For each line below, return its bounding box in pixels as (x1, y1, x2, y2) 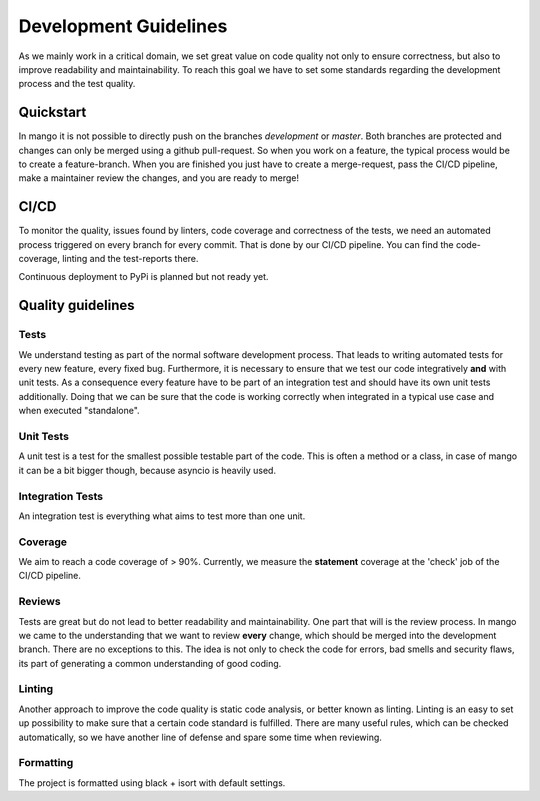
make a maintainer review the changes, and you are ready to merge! (18, 172, 300, 184)
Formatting (18, 756, 74, 770)
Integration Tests (18, 489, 104, 503)
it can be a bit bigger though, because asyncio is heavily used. (18, 464, 277, 476)
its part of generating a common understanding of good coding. (18, 657, 282, 669)
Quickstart (18, 104, 87, 121)
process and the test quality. (18, 78, 136, 90)
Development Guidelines (18, 15, 228, 37)
